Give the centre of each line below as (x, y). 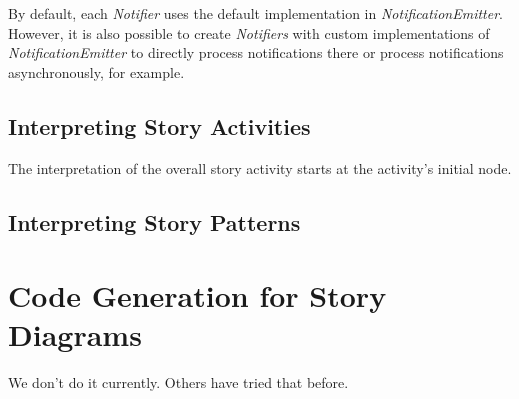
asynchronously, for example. (96, 71)
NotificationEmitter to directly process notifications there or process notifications (256, 52)
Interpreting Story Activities (159, 125)
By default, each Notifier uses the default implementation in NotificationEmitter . (255, 13)
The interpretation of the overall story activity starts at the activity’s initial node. (260, 167)
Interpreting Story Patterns (154, 221)
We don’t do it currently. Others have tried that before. (178, 382)
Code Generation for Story (197, 295)
